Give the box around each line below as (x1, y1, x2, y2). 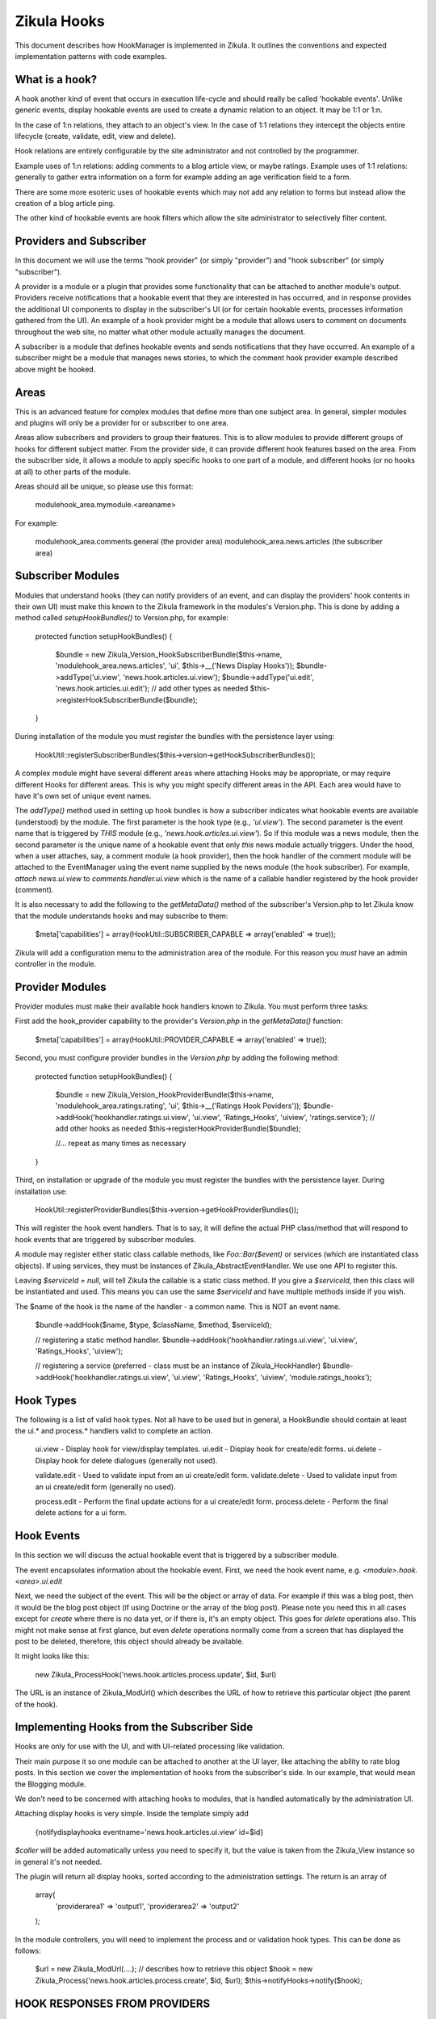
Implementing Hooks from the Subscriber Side (15, 1720, 254, 1734)
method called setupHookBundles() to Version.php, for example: (15, 613, 229, 623)
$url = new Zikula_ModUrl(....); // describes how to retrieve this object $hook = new (35, 1964, 313, 1974)
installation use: (15, 1186, 68, 1196)
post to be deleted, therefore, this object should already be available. (15, 1636, 244, 1646)
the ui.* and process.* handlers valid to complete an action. (15, 1426, 213, 1436)
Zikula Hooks (15, 12, 105, 30)
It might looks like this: (15, 1652, 90, 1661)
